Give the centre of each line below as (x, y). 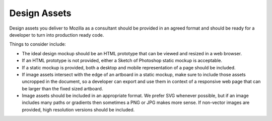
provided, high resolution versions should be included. (78, 109)
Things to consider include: (38, 44)
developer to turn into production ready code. (57, 35)
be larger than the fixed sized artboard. (62, 88)
